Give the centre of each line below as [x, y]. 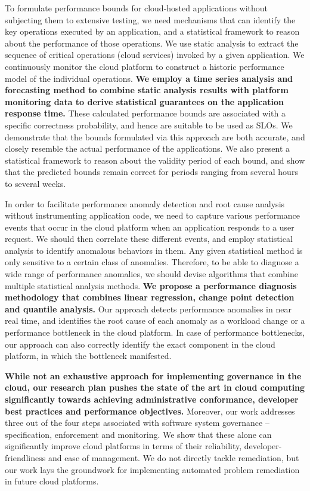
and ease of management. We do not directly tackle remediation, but [173, 457]
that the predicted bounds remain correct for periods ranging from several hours [151, 172]
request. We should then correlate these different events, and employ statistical [149, 239]
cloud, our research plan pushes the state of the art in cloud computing [155, 387]
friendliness [25, 457]
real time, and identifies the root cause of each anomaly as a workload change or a [155, 320]
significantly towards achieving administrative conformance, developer [152, 399]
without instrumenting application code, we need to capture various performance [153, 215]
